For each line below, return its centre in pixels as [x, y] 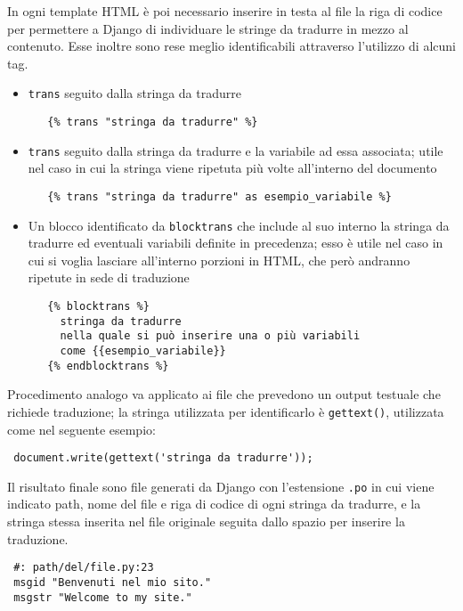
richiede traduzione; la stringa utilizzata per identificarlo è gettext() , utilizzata [226, 411]
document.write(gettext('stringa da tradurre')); [163, 458]
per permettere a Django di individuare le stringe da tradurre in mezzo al [208, 28]
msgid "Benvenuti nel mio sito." [113, 582]
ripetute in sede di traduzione [109, 277]
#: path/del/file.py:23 [84, 568]
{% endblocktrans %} [108, 366]
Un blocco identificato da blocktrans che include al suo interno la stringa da [239, 225]
